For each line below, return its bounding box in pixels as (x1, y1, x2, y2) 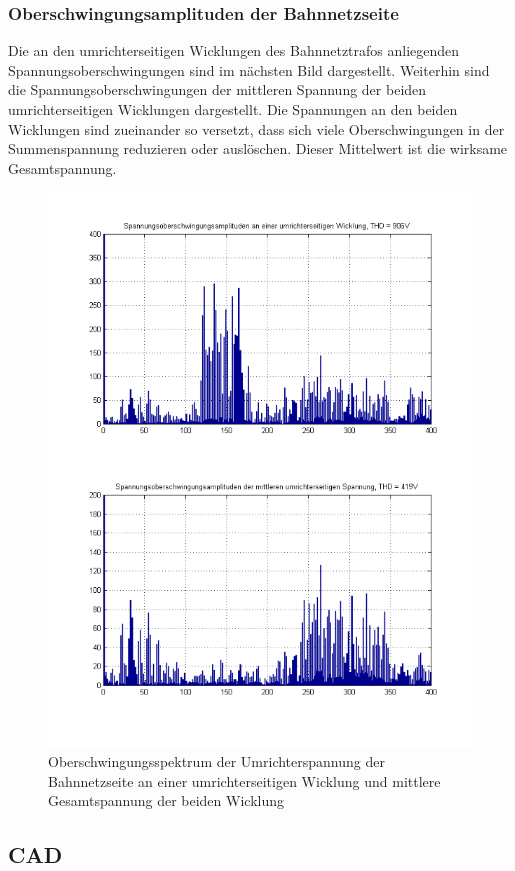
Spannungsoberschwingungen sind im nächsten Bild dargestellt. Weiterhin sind (8, 59, 490, 80)
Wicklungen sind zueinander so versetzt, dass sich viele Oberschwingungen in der (8, 118, 505, 139)
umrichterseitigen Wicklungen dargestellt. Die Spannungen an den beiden (8, 99, 458, 119)
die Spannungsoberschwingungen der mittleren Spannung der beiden (8, 79, 427, 100)
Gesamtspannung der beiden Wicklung (48, 790, 284, 811)
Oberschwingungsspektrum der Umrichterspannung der (48, 751, 385, 772)
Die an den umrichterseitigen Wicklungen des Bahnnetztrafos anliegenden (8, 40, 460, 61)
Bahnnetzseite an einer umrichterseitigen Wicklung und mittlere (48, 770, 441, 791)
